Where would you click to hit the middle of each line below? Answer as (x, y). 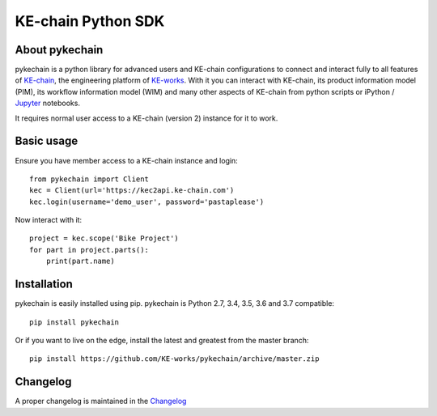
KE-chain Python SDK (90, 21)
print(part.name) (80, 261)
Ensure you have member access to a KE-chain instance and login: (126, 160)
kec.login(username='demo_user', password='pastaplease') (147, 202)
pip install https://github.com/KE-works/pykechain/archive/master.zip (174, 359)
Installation (44, 284)
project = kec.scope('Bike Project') (104, 238)
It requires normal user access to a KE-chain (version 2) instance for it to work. (146, 118)
